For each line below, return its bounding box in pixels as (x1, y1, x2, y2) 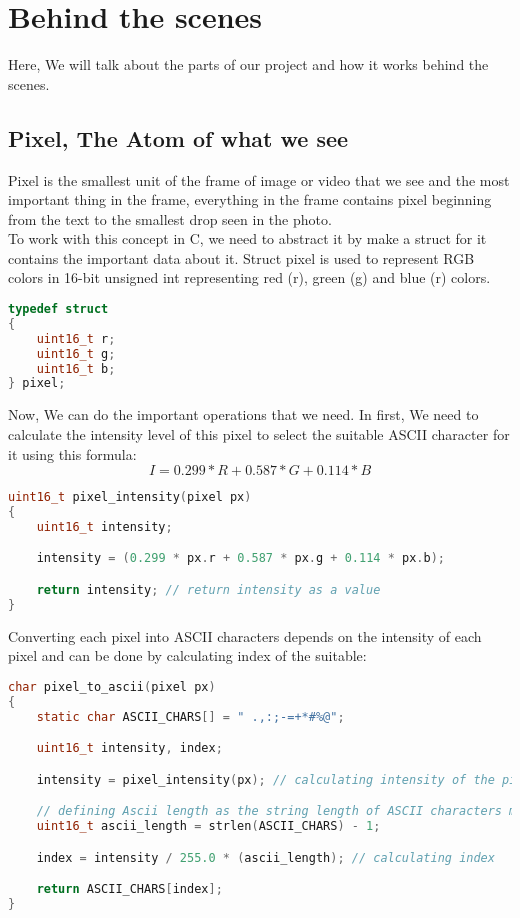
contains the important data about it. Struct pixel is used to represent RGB (8, 247, 475, 268)
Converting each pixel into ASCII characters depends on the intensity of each (8, 625, 482, 646)
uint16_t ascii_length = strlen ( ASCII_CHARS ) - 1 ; (36, 819, 381, 834)
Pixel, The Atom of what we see (8, 122, 349, 153)
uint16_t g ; (36, 346, 116, 361)
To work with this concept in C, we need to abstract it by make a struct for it (8, 228, 487, 249)
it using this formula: (8, 443, 137, 464)
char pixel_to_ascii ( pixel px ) (8, 679, 216, 694)
